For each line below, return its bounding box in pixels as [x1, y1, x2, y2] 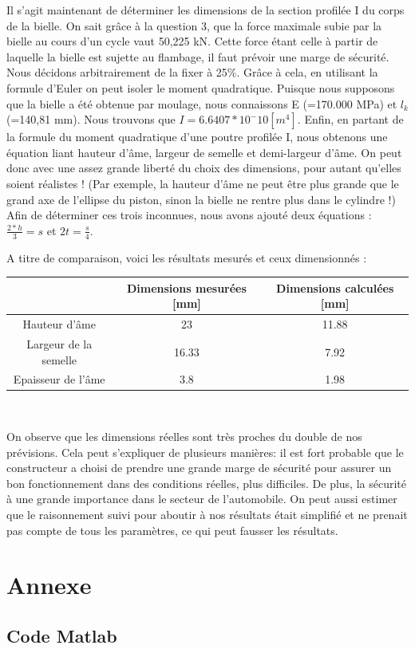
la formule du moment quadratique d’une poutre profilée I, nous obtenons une [6, 128, 388, 145]
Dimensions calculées [276, 279, 394, 296]
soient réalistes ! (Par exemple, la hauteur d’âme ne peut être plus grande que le [6, 175, 399, 191]
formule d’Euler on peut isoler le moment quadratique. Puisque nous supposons [6, 79, 395, 96]
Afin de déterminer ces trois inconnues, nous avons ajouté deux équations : [6, 206, 372, 223]
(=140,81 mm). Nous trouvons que [6, 111, 176, 128]
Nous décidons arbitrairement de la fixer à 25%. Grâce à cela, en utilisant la [6, 64, 378, 81]
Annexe [6, 568, 92, 601]
